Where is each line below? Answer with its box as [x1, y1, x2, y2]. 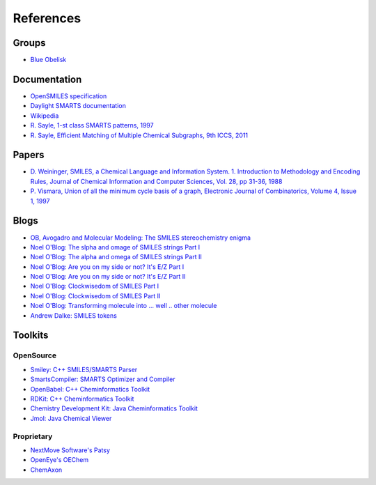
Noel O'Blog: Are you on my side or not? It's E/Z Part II [30, 272, 186, 281]
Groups [13, 37, 46, 49]
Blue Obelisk [30, 56, 67, 64]
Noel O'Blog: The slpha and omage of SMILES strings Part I [30, 243, 201, 251]
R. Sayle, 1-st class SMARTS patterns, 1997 [30, 121, 154, 130]
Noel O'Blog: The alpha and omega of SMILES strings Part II [30, 253, 202, 261]
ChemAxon [30, 465, 63, 474]
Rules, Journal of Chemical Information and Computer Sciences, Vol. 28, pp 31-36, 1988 [30, 177, 283, 185]
